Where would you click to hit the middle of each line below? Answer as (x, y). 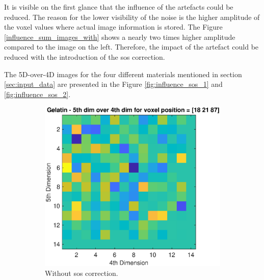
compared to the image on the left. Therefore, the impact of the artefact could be (131, 47)
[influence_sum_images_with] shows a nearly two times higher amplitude (120, 37)
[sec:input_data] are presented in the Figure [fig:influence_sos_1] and (113, 84)
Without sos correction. (82, 273)
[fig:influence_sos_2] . (37, 94)
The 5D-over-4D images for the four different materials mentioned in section (123, 74)
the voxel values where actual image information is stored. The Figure (113, 27)
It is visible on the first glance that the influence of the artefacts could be (119, 7)
